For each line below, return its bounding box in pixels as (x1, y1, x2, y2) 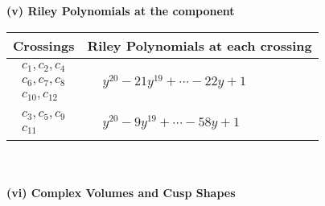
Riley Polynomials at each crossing (87, 35, 312, 55)
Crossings (13, 35, 75, 55)
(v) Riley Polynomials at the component (6, 2, 235, 19)
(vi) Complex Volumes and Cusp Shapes (6, 184, 236, 201)
